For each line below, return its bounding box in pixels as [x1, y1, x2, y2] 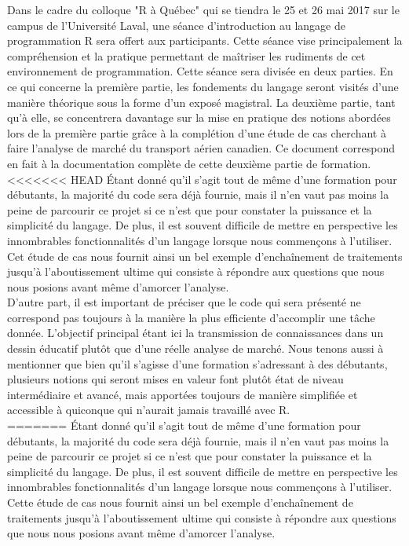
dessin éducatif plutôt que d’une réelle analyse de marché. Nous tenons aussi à [7, 340, 384, 357]
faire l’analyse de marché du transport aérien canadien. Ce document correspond [7, 140, 396, 156]
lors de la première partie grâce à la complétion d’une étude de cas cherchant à [7, 124, 386, 141]
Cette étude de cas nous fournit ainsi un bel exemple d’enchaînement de [7, 494, 353, 510]
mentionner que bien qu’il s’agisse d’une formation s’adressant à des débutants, [7, 355, 388, 372]
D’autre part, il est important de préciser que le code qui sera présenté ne [7, 294, 361, 310]
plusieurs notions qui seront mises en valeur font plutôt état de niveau [7, 371, 344, 387]
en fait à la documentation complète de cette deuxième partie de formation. [7, 155, 371, 171]
